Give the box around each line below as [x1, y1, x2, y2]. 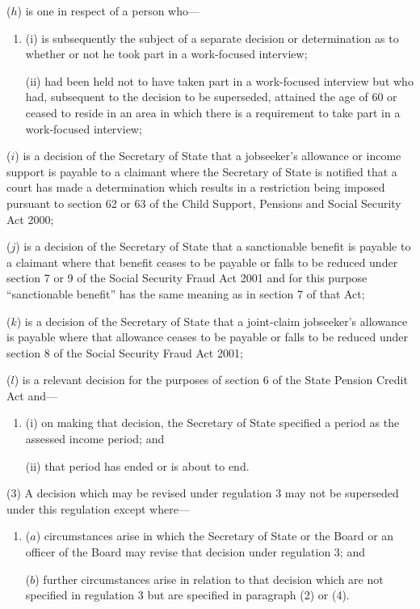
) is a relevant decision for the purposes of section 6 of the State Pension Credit [14, 371, 408, 388]
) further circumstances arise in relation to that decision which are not [35, 570, 384, 587]
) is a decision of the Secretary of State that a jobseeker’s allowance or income [15, 147, 401, 164]
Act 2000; [6, 210, 54, 227]
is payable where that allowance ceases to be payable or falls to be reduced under [6, 328, 409, 345]
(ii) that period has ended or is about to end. [25, 457, 250, 474]
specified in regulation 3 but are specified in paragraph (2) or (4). [25, 586, 350, 603]
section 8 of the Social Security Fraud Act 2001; [6, 344, 243, 361]
